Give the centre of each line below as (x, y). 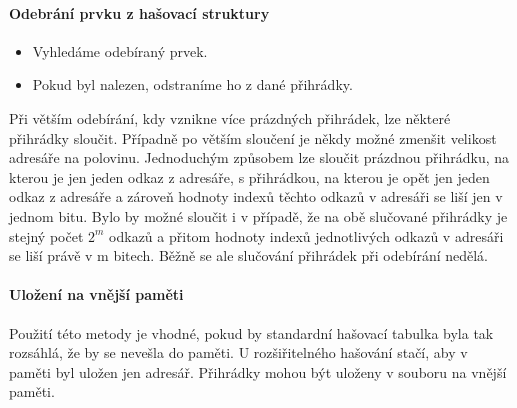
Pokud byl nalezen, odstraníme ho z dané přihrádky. (192, 84)
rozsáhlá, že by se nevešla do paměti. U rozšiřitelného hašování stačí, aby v (238, 352)
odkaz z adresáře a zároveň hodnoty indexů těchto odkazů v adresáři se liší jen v (256, 196)
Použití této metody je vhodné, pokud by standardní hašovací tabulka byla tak (251, 332)
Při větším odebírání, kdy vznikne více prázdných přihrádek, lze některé (230, 117)
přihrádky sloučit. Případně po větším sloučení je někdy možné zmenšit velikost (253, 137)
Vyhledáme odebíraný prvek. (120, 50)
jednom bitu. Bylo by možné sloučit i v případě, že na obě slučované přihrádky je (258, 215)
